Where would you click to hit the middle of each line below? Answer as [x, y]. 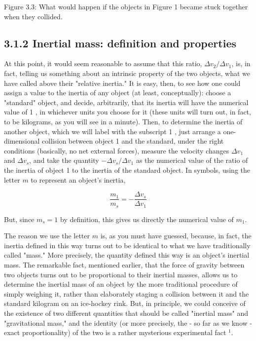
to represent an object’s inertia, [78, 179]
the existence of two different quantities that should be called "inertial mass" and [126, 313]
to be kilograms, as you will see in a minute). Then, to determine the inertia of [123, 121]
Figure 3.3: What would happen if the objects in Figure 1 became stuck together [126, 6]
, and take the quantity [64, 160]
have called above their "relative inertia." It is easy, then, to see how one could [122, 83]
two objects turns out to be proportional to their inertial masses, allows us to [121, 274]
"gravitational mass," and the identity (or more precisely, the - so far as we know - [128, 322]
